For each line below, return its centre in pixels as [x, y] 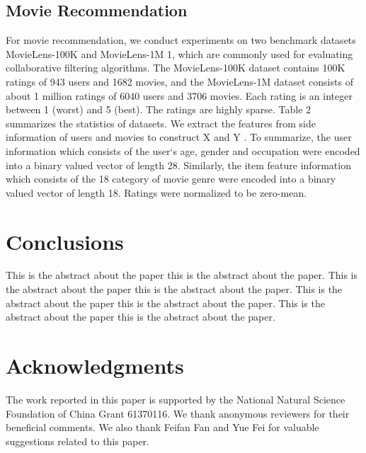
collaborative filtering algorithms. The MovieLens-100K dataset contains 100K [176, 68]
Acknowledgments [95, 366]
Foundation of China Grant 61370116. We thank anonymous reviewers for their [178, 413]
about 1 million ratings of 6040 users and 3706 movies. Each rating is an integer [179, 95]
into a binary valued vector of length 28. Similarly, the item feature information [178, 165]
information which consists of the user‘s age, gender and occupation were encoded [183, 150]
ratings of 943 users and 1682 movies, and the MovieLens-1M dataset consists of [179, 81]
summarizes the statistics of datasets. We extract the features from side [161, 123]
